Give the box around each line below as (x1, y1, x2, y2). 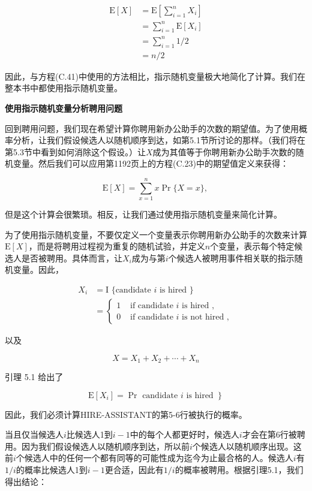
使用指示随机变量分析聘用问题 (5, 101, 122, 114)
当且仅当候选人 (5, 428, 64, 441)
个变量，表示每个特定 (210, 240, 295, 252)
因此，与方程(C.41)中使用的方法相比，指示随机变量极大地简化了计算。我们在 (5, 70, 305, 82)
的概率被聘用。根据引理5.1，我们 (175, 463, 304, 476)
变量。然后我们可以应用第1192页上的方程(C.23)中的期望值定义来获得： (13, 157, 289, 170)
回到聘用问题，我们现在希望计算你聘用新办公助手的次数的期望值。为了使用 (5, 122, 299, 134)
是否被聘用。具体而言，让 (21, 251, 122, 264)
